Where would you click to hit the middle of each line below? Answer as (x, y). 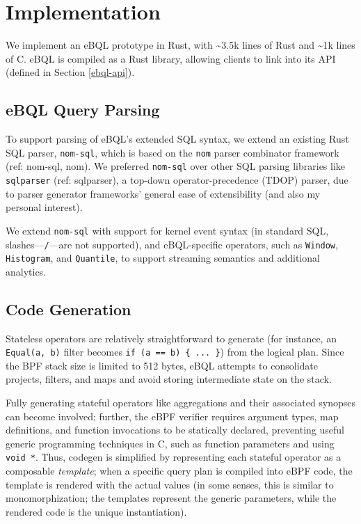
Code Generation (69, 309)
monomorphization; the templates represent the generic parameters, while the (171, 498)
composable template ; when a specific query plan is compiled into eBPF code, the (179, 471)
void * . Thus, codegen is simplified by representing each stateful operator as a (174, 457)
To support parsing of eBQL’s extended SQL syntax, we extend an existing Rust (177, 139)
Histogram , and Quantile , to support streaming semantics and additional (163, 258)
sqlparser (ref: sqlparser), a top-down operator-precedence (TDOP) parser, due (177, 180)
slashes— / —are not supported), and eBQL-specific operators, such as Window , (172, 244)
